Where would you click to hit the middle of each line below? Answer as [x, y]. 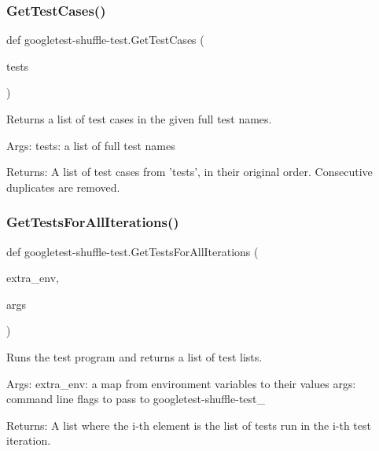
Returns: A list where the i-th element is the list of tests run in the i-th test [189, 425]
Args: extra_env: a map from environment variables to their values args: [181, 383]
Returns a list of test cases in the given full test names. [139, 119]
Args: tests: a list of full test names [91, 145]
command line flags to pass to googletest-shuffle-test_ [136, 399]
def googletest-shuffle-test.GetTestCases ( [105, 40]
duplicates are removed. [63, 187]
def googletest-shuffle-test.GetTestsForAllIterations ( [132, 251]
